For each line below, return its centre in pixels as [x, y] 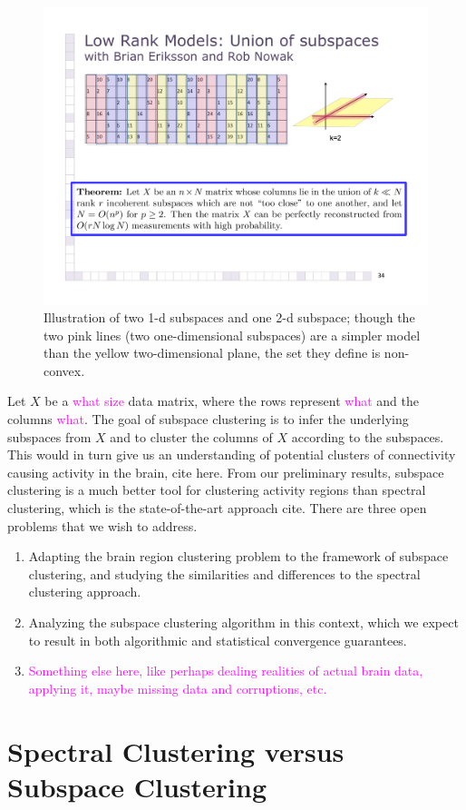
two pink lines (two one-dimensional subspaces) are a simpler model [232, 335]
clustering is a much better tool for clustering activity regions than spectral [217, 490]
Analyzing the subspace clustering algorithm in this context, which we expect [243, 622]
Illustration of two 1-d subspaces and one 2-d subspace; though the [229, 317]
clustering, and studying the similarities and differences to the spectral [224, 573]
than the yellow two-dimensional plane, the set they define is [212, 353]
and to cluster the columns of [191, 436]
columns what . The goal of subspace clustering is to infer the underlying [208, 419]
